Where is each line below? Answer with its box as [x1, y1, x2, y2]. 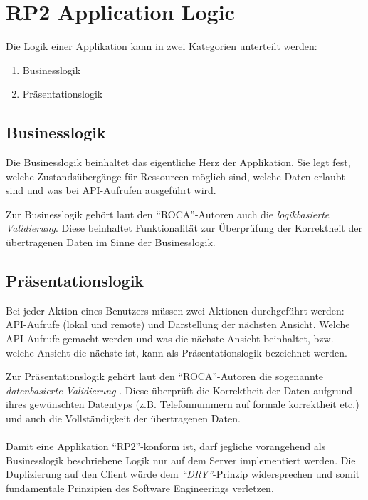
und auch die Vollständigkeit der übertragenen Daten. [6, 411, 241, 426]
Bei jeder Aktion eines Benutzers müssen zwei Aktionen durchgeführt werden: [6, 302, 345, 317]
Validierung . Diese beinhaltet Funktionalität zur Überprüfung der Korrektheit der [6, 220, 362, 235]
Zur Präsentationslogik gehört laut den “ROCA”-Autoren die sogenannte [6, 369, 324, 384]
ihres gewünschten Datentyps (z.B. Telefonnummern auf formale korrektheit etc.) [6, 397, 359, 412]
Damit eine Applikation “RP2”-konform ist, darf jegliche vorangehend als [6, 439, 326, 454]
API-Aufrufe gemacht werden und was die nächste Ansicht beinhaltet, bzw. [6, 331, 334, 346]
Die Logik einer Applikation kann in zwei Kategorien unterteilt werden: [6, 39, 317, 53]
